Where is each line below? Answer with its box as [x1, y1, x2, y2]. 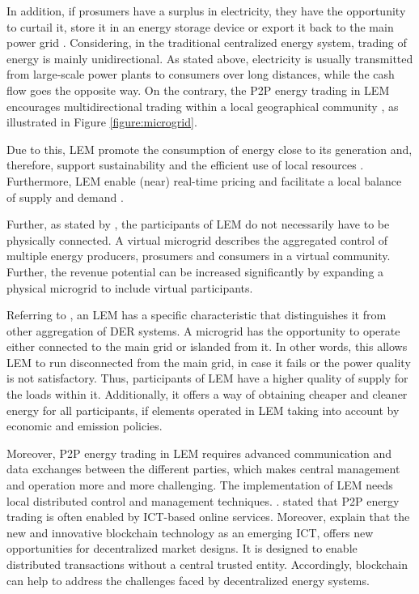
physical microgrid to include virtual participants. [6, 279, 253, 296]
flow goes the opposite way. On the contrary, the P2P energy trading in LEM [6, 81, 390, 98]
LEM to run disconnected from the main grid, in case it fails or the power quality [6, 353, 411, 370]
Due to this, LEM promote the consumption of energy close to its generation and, [6, 140, 413, 157]
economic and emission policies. [6, 417, 163, 434]
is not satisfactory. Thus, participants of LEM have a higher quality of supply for [6, 370, 408, 387]
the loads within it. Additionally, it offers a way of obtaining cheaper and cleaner [6, 386, 408, 403]
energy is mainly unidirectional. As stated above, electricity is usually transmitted [6, 49, 413, 66]
